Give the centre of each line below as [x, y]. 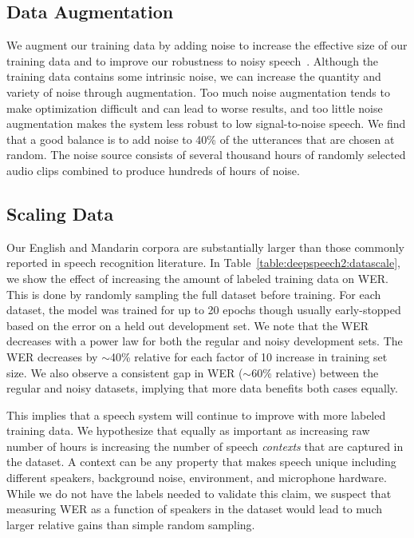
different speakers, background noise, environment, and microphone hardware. [197, 478]
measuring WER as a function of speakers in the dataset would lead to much [195, 509]
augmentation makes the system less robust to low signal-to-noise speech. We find [206, 124]
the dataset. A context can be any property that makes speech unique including [201, 462]
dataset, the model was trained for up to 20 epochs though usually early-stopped [204, 310]
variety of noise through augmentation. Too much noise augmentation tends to [198, 92]
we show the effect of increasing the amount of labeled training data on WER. [197, 278]
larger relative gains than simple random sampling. [131, 524]
